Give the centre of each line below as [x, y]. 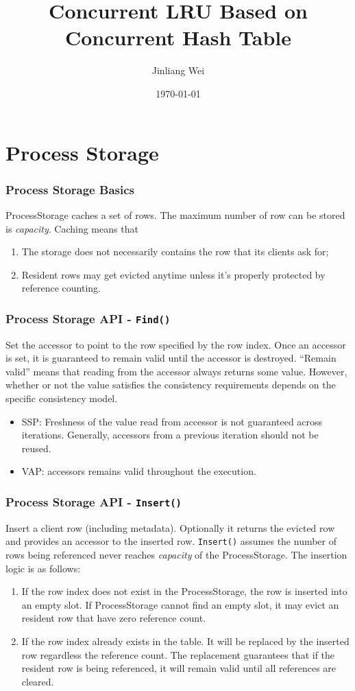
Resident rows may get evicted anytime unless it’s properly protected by [173, 274]
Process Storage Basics [70, 189]
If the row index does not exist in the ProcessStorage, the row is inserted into [184, 591]
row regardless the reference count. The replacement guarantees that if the [178, 654]
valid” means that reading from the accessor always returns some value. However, [176, 371]
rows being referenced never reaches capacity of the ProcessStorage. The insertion [176, 555]
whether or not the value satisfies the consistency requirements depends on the [171, 385]
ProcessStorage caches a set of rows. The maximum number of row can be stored [175, 214]
